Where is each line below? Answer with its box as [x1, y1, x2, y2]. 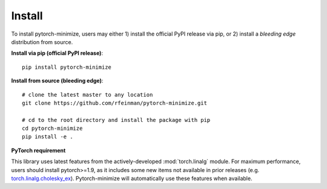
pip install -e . [22, 133, 73, 140]
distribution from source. [11, 38, 73, 45]
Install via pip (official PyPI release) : [11, 50, 103, 57]
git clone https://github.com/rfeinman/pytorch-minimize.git [22, 100, 207, 106]
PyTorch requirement [11, 147, 66, 154]
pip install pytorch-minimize [22, 63, 112, 71]
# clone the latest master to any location [22, 91, 153, 98]
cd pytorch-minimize [22, 125, 83, 132]
